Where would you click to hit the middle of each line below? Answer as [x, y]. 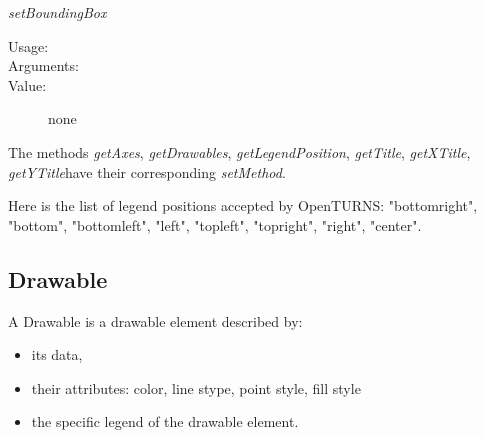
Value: [27, 84]
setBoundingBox [57, 12]
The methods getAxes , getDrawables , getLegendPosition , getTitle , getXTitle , [239, 151]
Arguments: [43, 65]
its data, [57, 354]
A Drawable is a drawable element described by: [155, 320]
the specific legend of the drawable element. [165, 421]
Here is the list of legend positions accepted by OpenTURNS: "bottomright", [243, 205]
